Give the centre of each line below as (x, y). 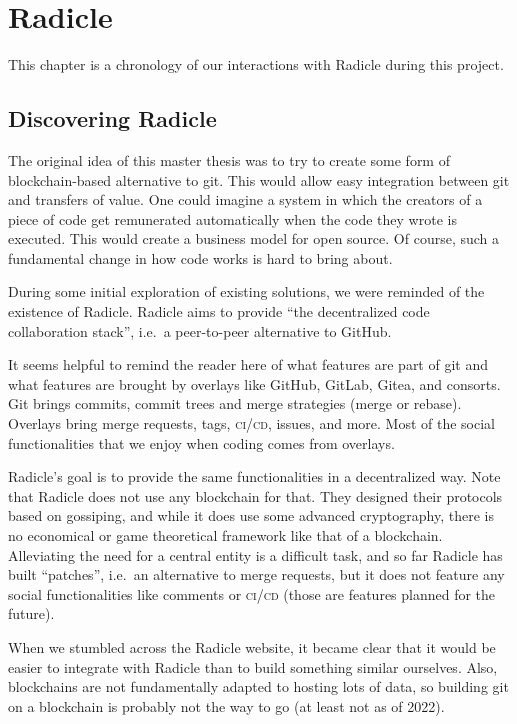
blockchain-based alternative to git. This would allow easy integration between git (259, 179)
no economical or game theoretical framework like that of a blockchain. (225, 535)
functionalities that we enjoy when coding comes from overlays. (201, 442)
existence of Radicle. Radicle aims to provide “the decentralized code (219, 311)
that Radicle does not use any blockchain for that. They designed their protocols (255, 495)
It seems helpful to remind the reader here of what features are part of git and (248, 364)
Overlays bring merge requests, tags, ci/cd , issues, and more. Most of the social (251, 423)
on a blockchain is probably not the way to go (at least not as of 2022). (226, 705)
